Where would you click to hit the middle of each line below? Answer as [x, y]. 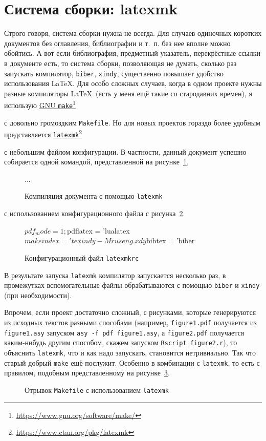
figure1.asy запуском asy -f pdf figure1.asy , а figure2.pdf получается [124, 332]
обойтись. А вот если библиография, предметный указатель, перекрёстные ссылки [132, 53]
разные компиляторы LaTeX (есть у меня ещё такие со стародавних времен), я [128, 93]
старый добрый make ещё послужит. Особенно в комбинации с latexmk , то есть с [132, 362]
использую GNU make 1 [40, 104]
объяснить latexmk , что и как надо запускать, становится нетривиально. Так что [130, 352]
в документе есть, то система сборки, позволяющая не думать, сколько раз [120, 63]
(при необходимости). [38, 295]
